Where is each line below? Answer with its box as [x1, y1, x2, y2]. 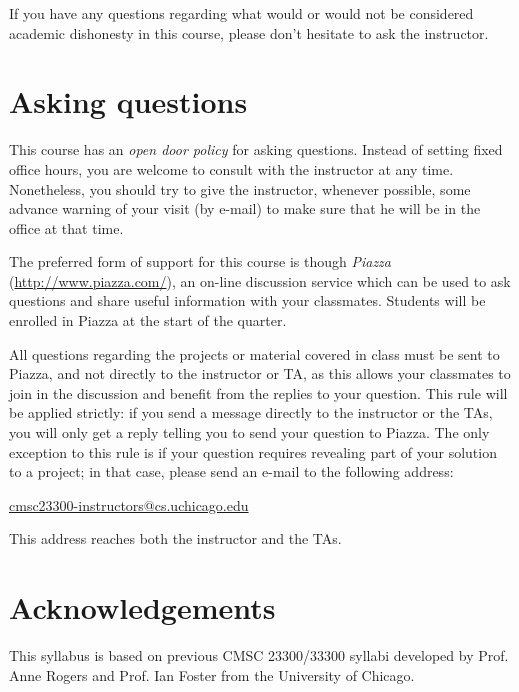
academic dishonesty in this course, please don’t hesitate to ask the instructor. [9, 22, 489, 43]
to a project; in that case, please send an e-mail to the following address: [9, 461, 454, 482]
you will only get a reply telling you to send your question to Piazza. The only [9, 422, 490, 443]
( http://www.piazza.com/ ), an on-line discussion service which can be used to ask [9, 270, 511, 291]
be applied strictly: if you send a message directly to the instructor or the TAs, [9, 402, 493, 423]
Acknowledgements [9, 587, 276, 628]
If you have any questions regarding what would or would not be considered [9, 3, 474, 23]
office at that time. [9, 217, 124, 238]
